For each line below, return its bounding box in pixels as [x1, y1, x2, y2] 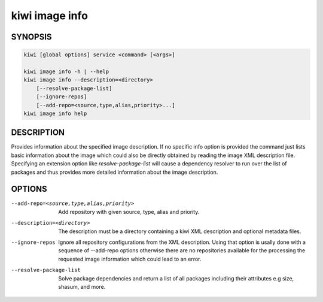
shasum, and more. [58, 283, 106, 290]
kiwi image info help [23, 110, 87, 117]
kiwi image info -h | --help [23, 68, 109, 75]
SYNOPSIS [11, 32, 52, 42]
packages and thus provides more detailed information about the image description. [11, 168, 218, 176]
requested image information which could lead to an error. [58, 255, 202, 262]
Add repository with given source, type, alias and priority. [58, 208, 200, 215]
